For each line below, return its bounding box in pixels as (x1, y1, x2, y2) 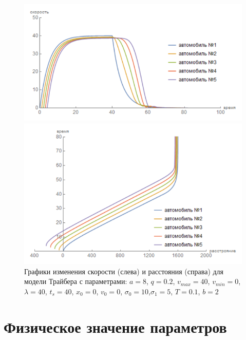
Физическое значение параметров (4, 316, 227, 337)
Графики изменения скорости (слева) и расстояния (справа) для (24, 266, 224, 276)
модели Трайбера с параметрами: (24, 276, 127, 287)
